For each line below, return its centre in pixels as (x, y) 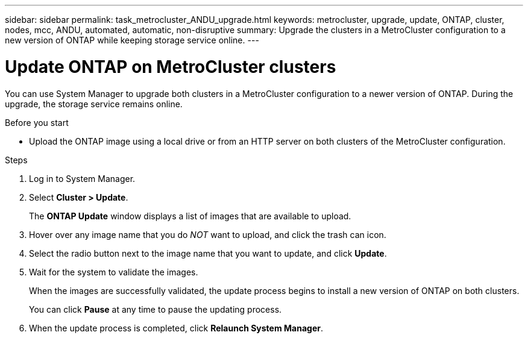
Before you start (37, 122)
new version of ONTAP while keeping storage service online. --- (132, 40)
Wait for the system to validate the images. (114, 272)
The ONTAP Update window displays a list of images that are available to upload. (190, 216)
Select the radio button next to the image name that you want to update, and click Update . (208, 253)
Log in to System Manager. (82, 178)
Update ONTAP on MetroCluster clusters (171, 67)
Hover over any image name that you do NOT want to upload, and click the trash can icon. (208, 234)
